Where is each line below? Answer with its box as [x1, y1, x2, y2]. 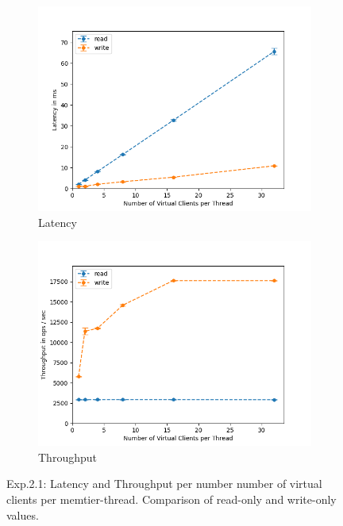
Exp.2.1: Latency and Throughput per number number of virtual [6, 475, 322, 492]
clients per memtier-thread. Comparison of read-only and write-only [6, 490, 337, 507]
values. [6, 506, 39, 523]
